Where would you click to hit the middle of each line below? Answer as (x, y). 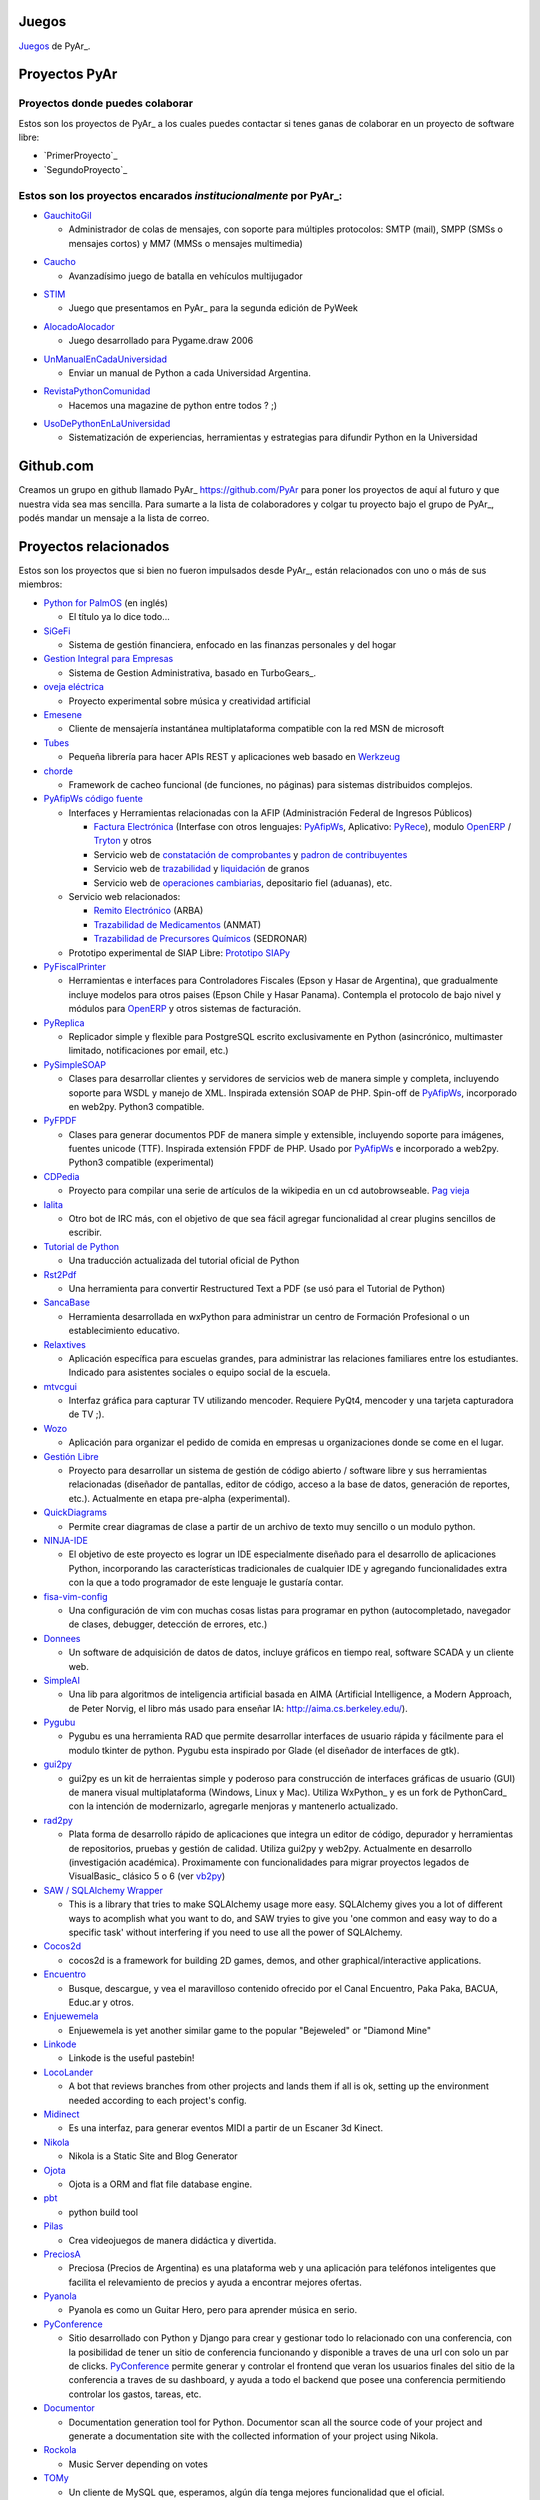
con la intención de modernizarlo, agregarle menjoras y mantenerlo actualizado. (233, 1806)
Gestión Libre (71, 1456)
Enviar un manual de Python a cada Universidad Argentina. (190, 372)
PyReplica (64, 1022)
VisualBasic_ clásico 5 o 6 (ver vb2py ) (147, 1876)
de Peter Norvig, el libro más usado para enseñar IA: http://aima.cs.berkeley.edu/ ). (238, 1708)
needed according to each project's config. (157, 2100)
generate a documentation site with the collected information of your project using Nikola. (253, 2436)
